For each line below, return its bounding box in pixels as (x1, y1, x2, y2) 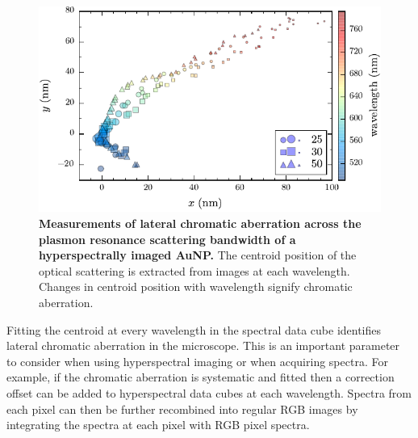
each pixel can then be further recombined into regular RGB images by (6, 400, 358, 417)
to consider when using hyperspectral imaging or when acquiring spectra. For (6, 352, 388, 369)
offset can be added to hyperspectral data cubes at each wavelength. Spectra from (6, 384, 412, 401)
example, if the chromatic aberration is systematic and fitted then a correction (6, 369, 395, 385)
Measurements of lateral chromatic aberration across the (39, 214, 362, 231)
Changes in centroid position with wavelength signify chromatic (39, 278, 353, 295)
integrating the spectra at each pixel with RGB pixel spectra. (6, 416, 310, 433)
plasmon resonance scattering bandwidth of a (39, 230, 296, 247)
